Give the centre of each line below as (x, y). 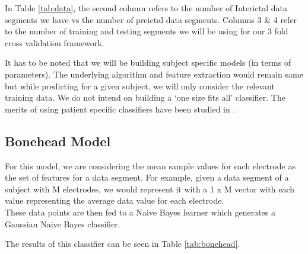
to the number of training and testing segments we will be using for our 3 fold (147, 31)
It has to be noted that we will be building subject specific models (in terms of (148, 62)
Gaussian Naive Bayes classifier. (63, 224)
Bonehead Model (58, 141)
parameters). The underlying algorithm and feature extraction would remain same (154, 74)
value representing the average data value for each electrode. (115, 200)
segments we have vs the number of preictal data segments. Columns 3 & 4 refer (151, 19)
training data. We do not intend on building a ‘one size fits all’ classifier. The (145, 97)
